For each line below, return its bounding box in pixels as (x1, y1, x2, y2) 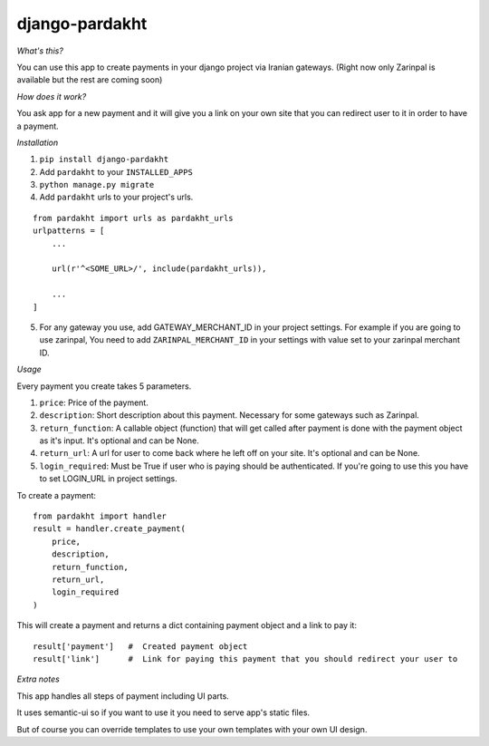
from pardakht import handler (33, 511, 168, 521)
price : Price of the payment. (39, 397, 149, 408)
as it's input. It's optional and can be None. (39, 435, 199, 446)
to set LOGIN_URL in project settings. (39, 473, 177, 484)
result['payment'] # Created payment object (33, 641, 248, 652)
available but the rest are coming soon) (16, 74, 163, 85)
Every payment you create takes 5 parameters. (16, 381, 192, 392)
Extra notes (16, 673, 61, 684)
